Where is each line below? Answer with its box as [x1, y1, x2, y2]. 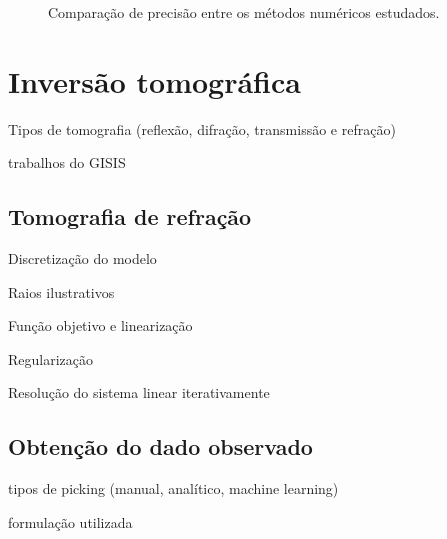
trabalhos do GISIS [8, 152, 126, 173]
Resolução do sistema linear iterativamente [8, 382, 270, 403]
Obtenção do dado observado [8, 431, 313, 462]
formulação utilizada [8, 511, 133, 532]
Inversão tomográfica [8, 60, 301, 101]
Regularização [8, 348, 94, 369]
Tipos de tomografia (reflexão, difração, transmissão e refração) [8, 118, 396, 139]
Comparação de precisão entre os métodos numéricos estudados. [48, 2, 440, 22]
